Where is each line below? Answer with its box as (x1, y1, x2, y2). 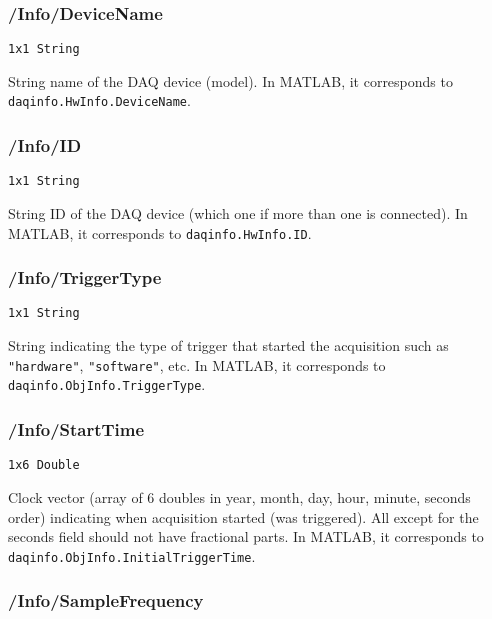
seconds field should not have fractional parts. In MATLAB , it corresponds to (8, 526, 484, 547)
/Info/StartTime (8, 416, 145, 441)
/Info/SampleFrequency (8, 588, 204, 613)
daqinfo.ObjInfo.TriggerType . (8, 374, 206, 395)
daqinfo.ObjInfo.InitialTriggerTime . (8, 545, 256, 566)
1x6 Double (8, 458, 80, 473)
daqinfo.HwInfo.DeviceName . (8, 90, 191, 111)
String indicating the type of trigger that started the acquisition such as (8, 335, 449, 356)
